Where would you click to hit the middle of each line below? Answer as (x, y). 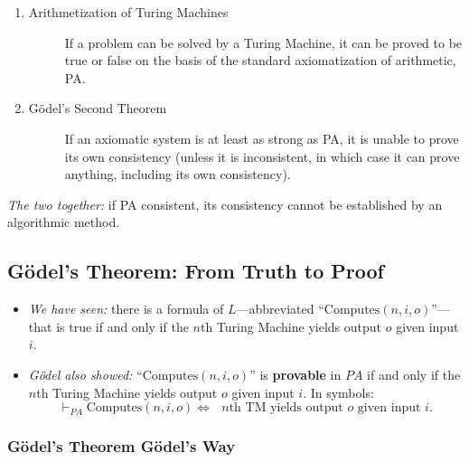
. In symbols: (338, 392)
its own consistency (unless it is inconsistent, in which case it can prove (262, 156)
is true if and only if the (122, 326)
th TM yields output (286, 408)
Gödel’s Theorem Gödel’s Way (122, 446)
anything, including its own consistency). (178, 174)
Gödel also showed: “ (85, 374)
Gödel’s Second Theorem (98, 108)
